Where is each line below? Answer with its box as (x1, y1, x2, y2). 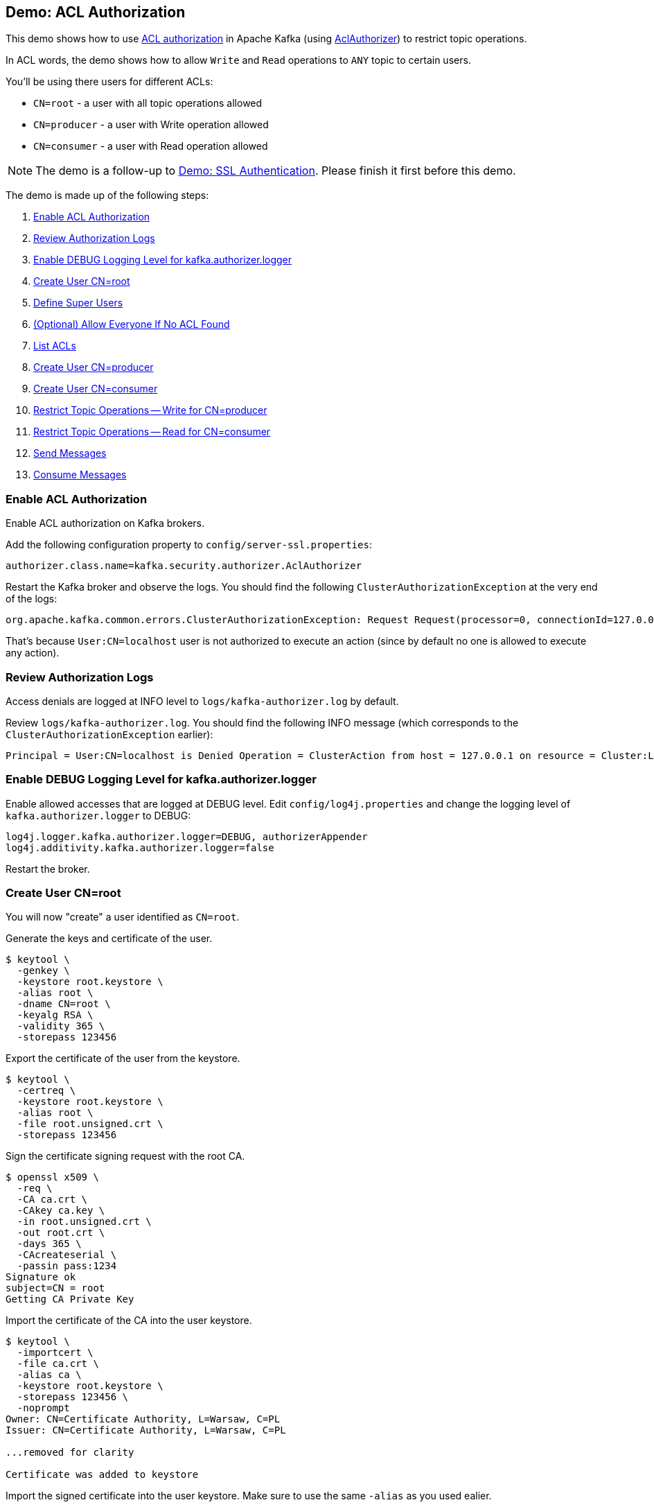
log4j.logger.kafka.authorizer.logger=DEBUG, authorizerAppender (6, 830, 368, 842)
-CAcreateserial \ (17, 1249, 117, 1261)
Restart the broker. (6, 862, 90, 875)
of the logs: (6, 593, 58, 605)
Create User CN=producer (33, 361, 154, 374)
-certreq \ (17, 1085, 76, 1097)
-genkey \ (17, 965, 70, 977)
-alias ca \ (17, 1369, 82, 1381)
